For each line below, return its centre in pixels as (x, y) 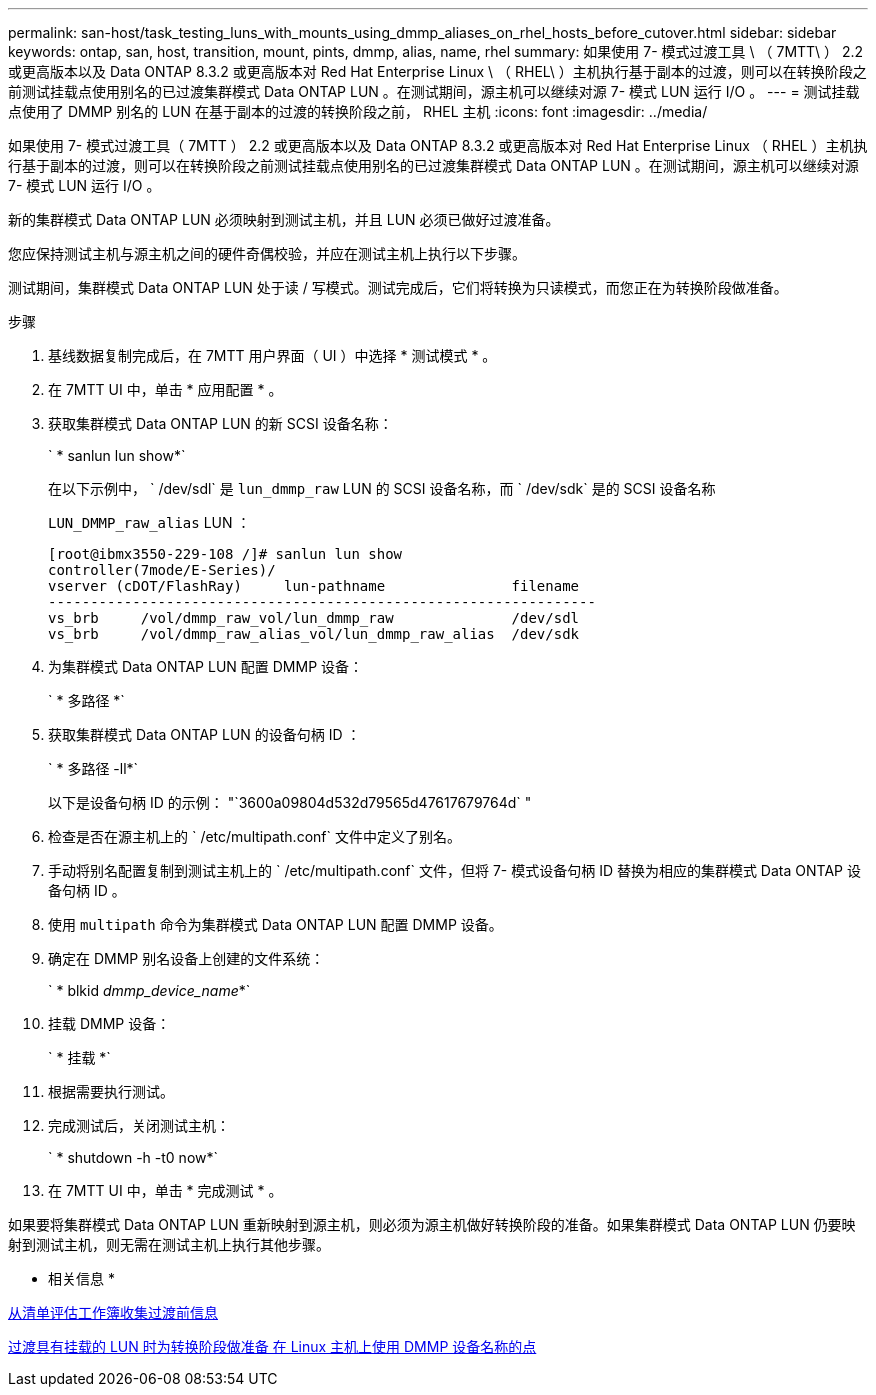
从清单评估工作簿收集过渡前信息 (113, 1312)
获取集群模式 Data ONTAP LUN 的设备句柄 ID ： (204, 734)
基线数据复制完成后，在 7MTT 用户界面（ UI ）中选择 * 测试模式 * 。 (272, 355)
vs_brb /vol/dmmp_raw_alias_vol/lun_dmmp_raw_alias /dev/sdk (314, 634)
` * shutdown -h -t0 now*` (133, 1157)
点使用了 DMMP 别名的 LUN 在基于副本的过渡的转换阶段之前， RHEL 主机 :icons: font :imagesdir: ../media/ (358, 111)
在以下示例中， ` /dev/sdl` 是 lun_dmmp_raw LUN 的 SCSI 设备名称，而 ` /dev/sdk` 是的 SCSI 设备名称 (382, 488)
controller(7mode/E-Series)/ (162, 570)
